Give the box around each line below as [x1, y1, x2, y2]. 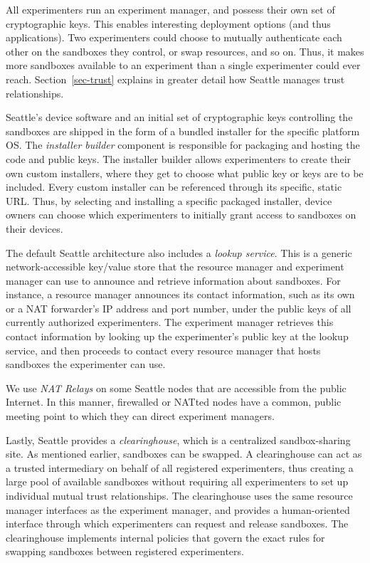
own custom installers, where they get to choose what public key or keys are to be [6, 165, 364, 180]
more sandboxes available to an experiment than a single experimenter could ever [6, 58, 361, 73]
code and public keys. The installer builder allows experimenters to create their [6, 151, 351, 166]
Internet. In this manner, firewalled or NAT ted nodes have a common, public [6, 394, 342, 409]
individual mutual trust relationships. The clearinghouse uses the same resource [6, 488, 353, 503]
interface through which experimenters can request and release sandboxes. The [6, 516, 349, 531]
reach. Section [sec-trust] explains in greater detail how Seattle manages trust [6, 71, 345, 86]
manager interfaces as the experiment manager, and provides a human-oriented [6, 502, 350, 517]
